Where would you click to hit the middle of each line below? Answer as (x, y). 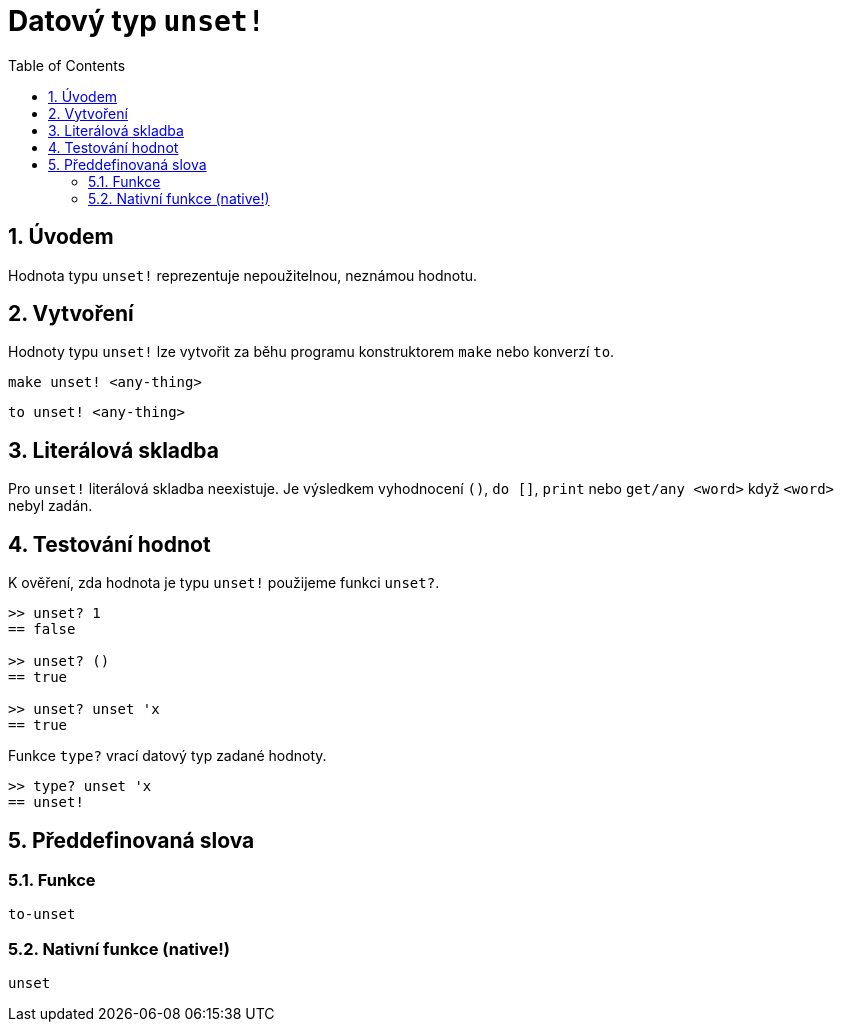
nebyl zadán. (50, 506)
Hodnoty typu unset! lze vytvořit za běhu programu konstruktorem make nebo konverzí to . (311, 352)
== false (42, 629)
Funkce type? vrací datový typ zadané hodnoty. (167, 756)
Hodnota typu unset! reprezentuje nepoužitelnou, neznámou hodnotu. (243, 275)
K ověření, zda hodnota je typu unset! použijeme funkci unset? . (224, 583)
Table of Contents (67, 65)
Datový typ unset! (136, 21)
